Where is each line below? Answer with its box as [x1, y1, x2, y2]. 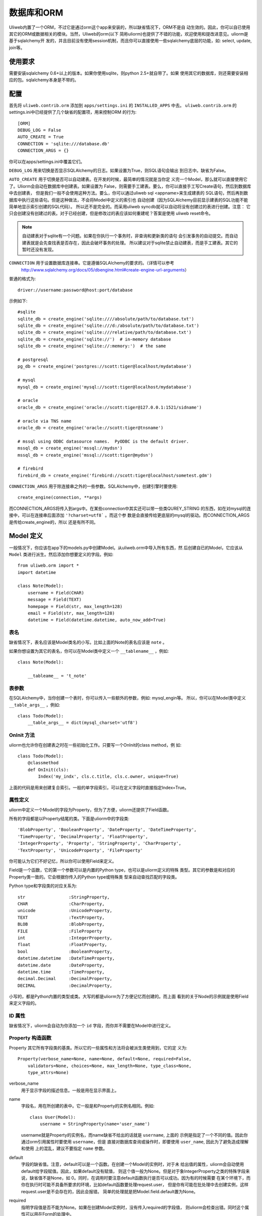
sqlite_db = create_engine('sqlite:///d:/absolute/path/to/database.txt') [17, 323, 199, 328]
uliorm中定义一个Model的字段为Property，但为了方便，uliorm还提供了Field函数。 [9, 806, 172, 812]
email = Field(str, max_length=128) [27, 610, 115, 616]
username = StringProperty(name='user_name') [39, 1121, 150, 1127]
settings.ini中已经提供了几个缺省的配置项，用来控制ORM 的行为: [9, 109, 137, 115]
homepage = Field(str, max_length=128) [27, 604, 123, 609]
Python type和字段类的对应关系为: [9, 883, 77, 889]
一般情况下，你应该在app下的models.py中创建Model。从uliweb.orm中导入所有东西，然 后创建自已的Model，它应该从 [9, 545, 243, 551]
